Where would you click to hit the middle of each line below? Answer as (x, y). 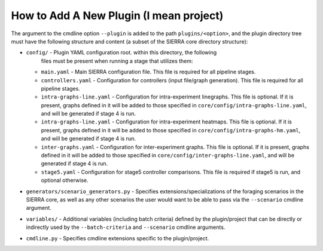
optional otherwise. (65, 180)
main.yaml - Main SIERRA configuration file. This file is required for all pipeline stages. (148, 72)
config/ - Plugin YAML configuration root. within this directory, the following (121, 52)
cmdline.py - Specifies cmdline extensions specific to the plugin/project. (118, 238)
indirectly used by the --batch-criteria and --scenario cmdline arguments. (126, 227)
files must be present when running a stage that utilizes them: (117, 61)
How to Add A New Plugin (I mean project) (117, 16)
